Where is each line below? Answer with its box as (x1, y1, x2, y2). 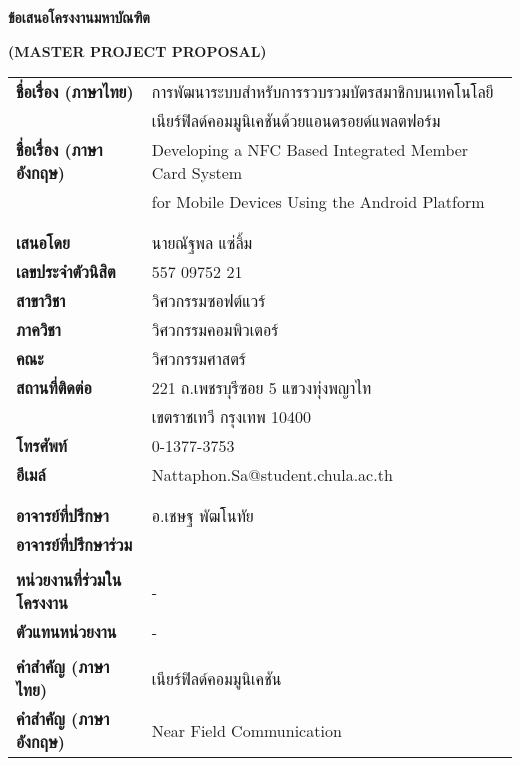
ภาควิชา (16, 318, 61, 342)
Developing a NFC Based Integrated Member (151, 138, 469, 162)
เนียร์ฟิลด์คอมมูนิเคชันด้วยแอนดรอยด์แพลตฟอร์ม (151, 109, 441, 133)
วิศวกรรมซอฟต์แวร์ (151, 289, 266, 313)
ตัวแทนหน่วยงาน (16, 620, 117, 644)
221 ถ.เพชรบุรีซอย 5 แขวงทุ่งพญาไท (151, 376, 372, 400)
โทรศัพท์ (16, 434, 68, 458)
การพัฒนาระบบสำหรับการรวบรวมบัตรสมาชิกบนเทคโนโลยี (151, 80, 494, 104)
